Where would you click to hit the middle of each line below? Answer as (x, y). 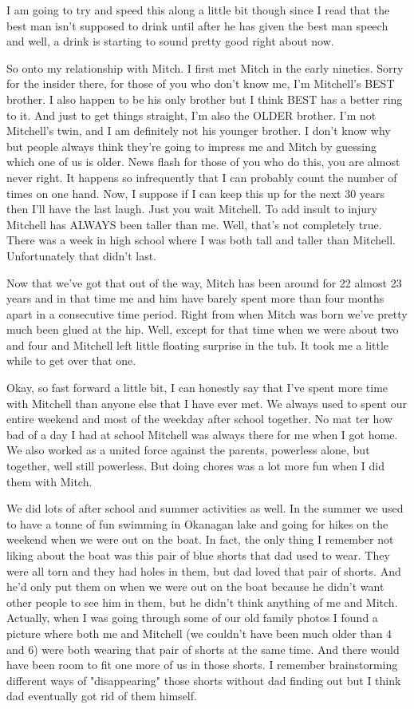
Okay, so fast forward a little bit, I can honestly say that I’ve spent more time (197, 388)
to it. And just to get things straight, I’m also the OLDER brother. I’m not (191, 115)
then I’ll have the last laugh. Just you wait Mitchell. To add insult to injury (192, 209)
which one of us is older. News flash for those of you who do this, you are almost (203, 162)
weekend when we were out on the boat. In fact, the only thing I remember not (200, 539)
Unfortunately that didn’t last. (82, 255)
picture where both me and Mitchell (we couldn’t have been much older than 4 (199, 633)
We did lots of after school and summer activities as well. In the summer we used (205, 508)
